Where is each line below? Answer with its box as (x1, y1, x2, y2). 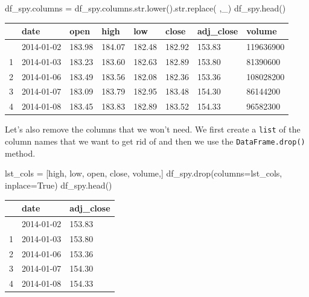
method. (5, 146, 36, 159)
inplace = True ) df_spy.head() (5, 178, 112, 191)
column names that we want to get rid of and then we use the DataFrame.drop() (5, 135, 305, 148)
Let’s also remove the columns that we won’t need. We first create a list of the (5, 123, 301, 136)
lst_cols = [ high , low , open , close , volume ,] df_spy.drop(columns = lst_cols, (5, 167, 282, 180)
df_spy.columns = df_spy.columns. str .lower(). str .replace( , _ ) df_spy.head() (5, 2, 286, 14)
